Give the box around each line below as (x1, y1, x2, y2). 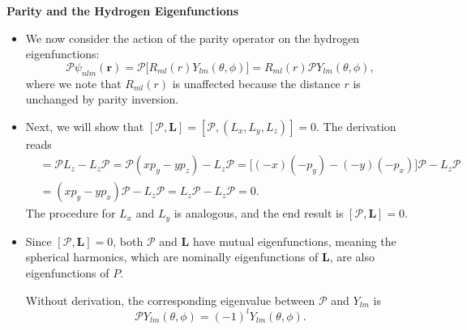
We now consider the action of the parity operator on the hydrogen (25, 29, 360, 46)
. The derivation (316, 117, 396, 134)
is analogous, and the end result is (174, 205, 344, 222)
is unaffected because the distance (172, 74, 341, 91)
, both (113, 232, 144, 249)
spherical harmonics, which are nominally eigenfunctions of (25, 248, 319, 265)
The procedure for (25, 205, 116, 222)
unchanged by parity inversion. (25, 91, 179, 108)
